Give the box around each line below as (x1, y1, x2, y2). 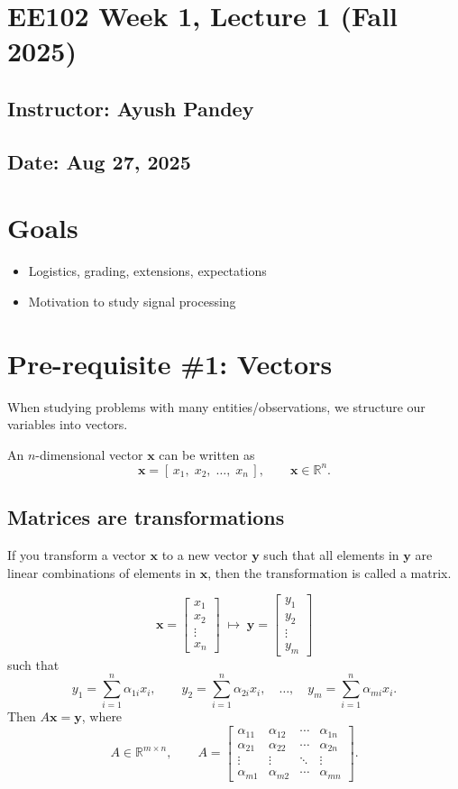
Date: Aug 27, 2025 (7, 147, 191, 175)
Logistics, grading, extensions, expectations (28, 261, 267, 280)
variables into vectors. (7, 415, 128, 434)
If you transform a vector (7, 546, 146, 564)
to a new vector (161, 546, 248, 564)
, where (81, 707, 123, 726)
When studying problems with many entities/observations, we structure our (7, 397, 426, 416)
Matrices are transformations (7, 503, 285, 531)
